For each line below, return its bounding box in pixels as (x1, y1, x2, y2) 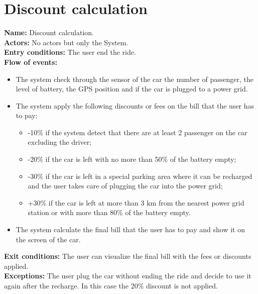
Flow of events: (4, 56, 57, 67)
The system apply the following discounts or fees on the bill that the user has (16, 100, 254, 111)
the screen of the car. (16, 234, 81, 244)
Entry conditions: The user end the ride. (4, 47, 136, 57)
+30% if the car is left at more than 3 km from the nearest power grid (28, 197, 244, 208)
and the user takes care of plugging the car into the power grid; (28, 180, 223, 191)
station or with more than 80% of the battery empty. (28, 207, 191, 218)
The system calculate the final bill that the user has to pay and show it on (16, 224, 245, 235)
